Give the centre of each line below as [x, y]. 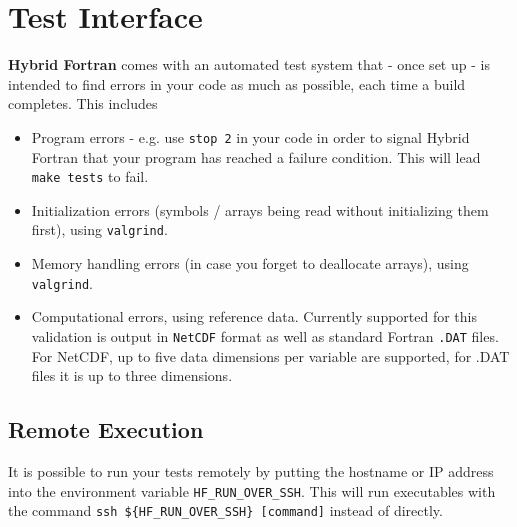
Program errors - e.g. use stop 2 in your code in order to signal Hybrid [250, 136]
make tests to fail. [90, 176]
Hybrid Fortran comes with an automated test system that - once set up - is [249, 64]
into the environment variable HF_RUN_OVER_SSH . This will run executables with [252, 490]
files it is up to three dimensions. [132, 375]
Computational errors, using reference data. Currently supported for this [254, 316]
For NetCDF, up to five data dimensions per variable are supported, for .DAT [270, 355]
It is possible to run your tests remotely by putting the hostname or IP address [251, 470]
